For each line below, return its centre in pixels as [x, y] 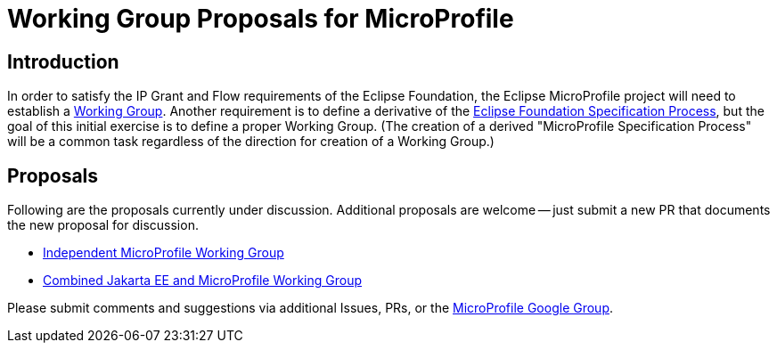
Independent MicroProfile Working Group [164, 253]
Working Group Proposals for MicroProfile [261, 19]
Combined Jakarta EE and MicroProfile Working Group [203, 281]
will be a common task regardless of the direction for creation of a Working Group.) [251, 142]
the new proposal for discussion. [103, 225]
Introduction [63, 61]
